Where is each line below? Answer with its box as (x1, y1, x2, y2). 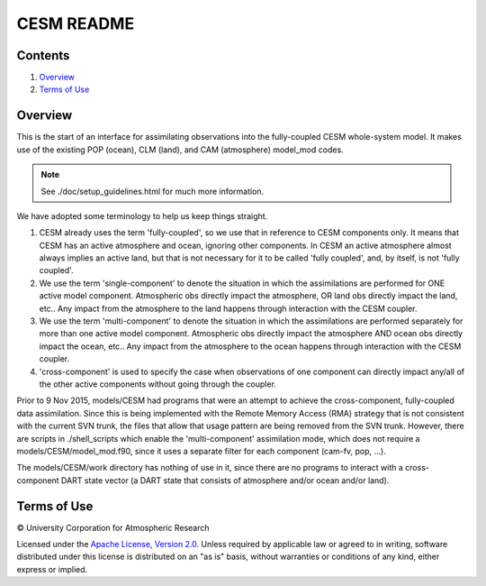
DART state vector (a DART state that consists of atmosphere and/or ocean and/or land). (60, 474, 390, 486)
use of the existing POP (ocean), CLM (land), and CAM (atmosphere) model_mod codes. (16, 144, 344, 155)
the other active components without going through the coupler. (39, 379, 276, 389)
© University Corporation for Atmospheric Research (16, 522, 211, 533)
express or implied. (16, 563, 88, 574)
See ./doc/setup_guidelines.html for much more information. (40, 186, 265, 197)
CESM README (16, 14, 135, 33)
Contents (16, 48, 70, 63)
